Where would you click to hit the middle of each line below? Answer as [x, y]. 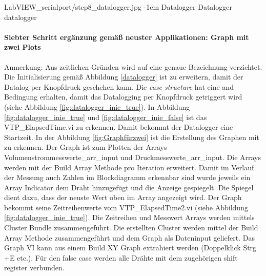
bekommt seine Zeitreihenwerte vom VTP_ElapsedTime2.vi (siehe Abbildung [126, 207]
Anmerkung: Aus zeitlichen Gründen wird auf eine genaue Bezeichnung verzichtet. [133, 66]
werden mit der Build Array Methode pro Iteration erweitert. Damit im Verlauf [129, 167]
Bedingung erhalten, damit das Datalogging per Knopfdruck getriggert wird [123, 97]
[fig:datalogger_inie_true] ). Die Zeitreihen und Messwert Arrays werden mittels [129, 217]
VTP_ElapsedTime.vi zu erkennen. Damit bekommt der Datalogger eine [119, 127]
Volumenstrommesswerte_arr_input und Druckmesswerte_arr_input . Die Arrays [132, 157]
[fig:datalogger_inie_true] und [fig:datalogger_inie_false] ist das [106, 117]
